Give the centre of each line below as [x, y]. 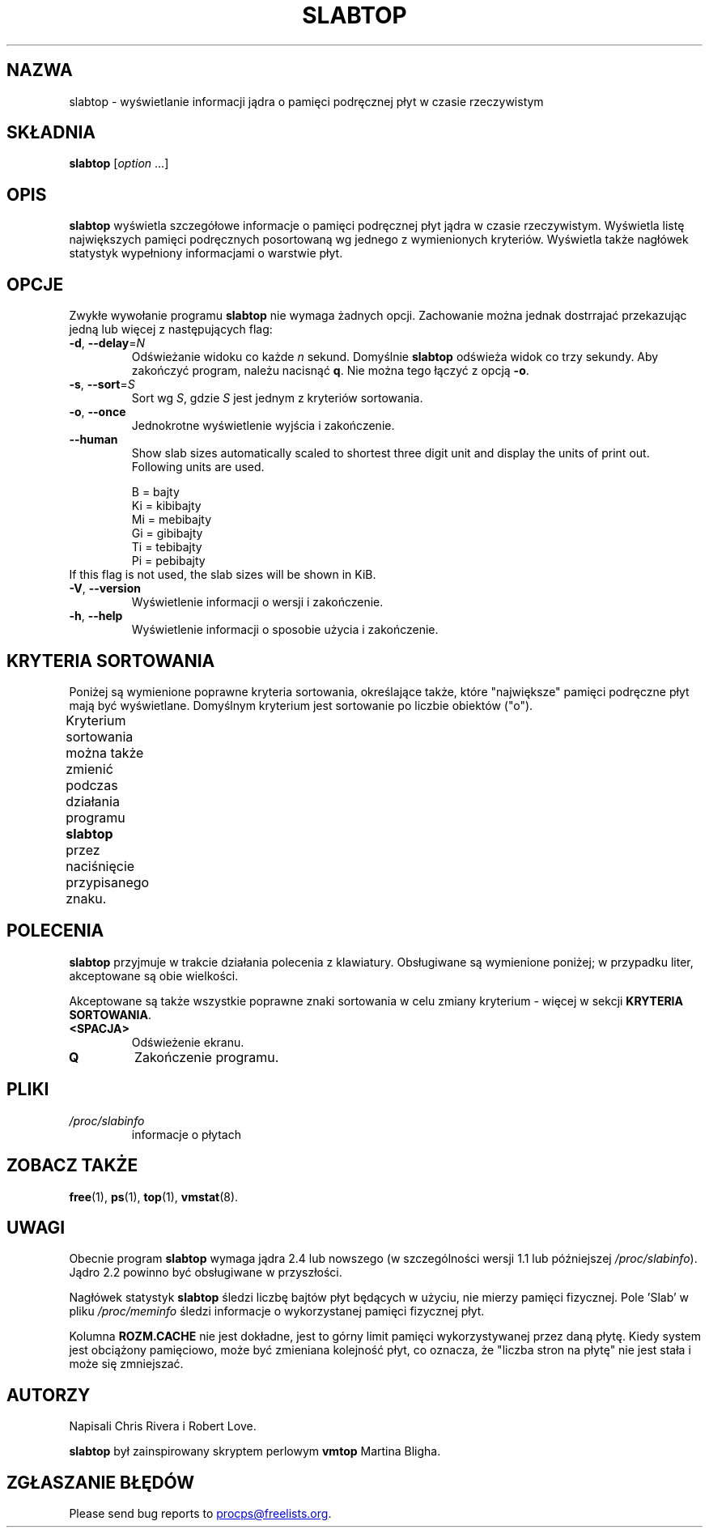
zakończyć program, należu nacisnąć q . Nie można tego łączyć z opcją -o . [330, 371]
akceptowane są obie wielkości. [154, 975]
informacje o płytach [186, 1134]
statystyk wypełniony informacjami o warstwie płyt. [206, 253]
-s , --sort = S [102, 385]
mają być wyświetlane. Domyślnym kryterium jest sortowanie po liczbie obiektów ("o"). [301, 705]
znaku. [86, 898]
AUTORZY [49, 1395]
